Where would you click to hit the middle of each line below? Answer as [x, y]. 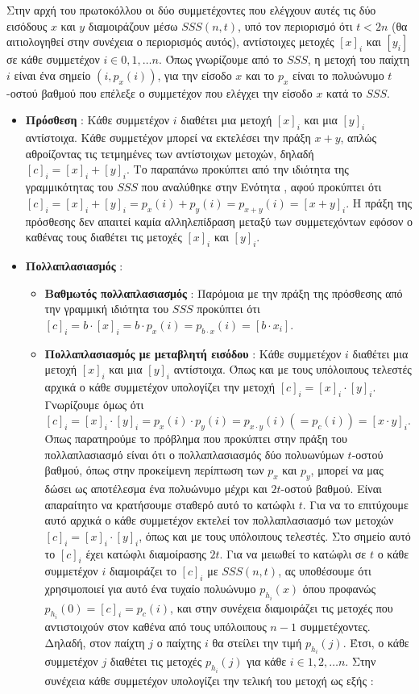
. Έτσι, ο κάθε [376, 642]
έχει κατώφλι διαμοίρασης [146, 553]
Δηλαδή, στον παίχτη [95, 642]
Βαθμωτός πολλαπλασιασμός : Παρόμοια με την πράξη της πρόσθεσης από [224, 293]
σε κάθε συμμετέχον [53, 59]
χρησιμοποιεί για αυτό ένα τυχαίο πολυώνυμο [150, 589]
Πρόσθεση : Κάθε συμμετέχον [97, 120]
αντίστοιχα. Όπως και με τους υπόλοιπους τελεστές [292, 369]
